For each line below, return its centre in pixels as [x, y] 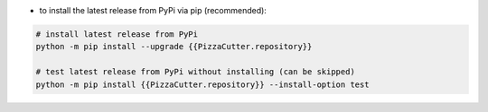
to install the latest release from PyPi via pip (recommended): [153, 10]
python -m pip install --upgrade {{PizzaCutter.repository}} [174, 47]
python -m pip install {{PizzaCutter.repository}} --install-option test [202, 84]
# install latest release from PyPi [117, 34]
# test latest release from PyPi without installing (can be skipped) [196, 72]
